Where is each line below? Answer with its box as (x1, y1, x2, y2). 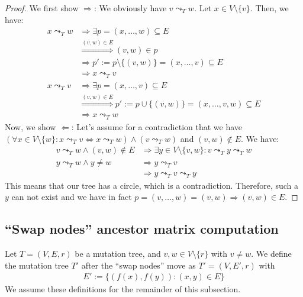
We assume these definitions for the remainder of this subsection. (5, 283, 241, 295)
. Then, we (250, 2, 289, 14)
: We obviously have (94, 2, 167, 14)
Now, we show (5, 120, 56, 133)
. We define (251, 247, 292, 260)
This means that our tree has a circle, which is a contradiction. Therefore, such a (5, 179, 299, 191)
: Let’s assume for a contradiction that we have (71, 120, 243, 133)
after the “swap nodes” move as (81, 259, 196, 271)
